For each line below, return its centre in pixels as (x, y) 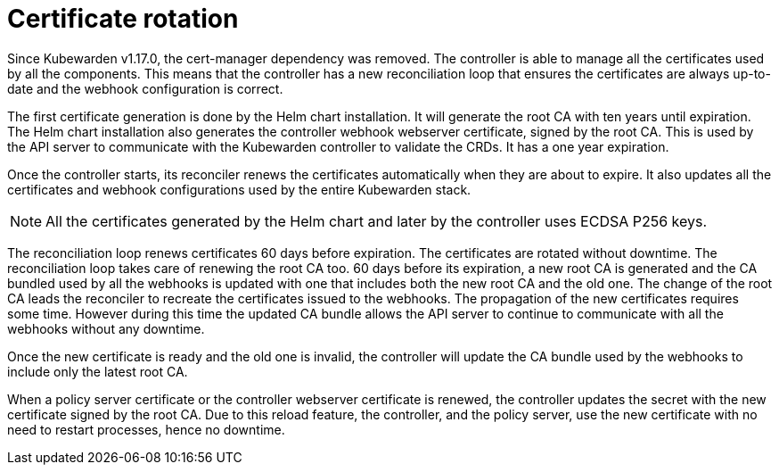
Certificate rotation (123, 19)
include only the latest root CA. (98, 371)
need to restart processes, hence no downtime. (146, 429)
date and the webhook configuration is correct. (145, 88)
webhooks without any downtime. (106, 328)
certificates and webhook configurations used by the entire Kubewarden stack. (239, 189)
